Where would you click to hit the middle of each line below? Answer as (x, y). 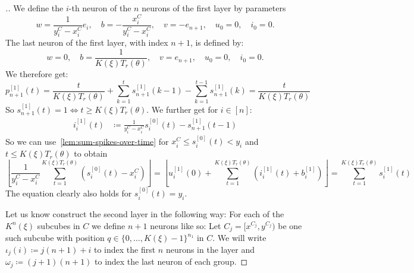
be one (290, 225)
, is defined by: (217, 42)
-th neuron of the (100, 8)
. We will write (239, 238)
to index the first (125, 249)
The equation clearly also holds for (69, 193)
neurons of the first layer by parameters (214, 8)
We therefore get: (37, 73)
